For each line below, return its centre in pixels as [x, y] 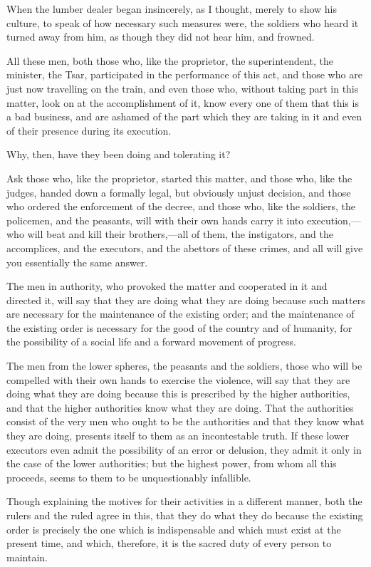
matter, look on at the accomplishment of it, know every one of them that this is [183, 102]
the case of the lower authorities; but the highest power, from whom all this [172, 463]
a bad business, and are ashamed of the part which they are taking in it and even [184, 116]
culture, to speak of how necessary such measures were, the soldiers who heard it [183, 22]
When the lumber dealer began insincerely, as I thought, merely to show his [172, 9]
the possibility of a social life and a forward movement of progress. [151, 342]
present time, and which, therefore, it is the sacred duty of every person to [169, 543]
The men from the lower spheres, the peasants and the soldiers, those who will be [184, 366]
